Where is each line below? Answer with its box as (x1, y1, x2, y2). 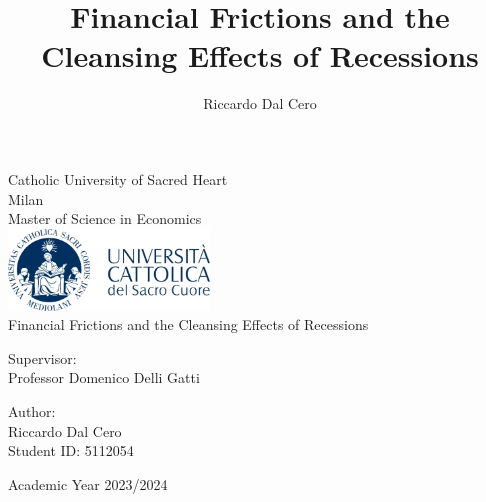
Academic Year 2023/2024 (8, 473, 168, 494)
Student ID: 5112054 (8, 440, 134, 461)
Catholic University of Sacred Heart (8, 168, 228, 189)
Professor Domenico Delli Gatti (8, 367, 200, 388)
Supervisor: (8, 347, 77, 368)
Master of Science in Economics (8, 208, 202, 229)
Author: (8, 401, 56, 422)
